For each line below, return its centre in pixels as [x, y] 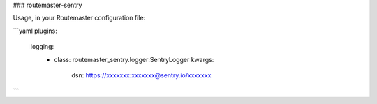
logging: [42, 47]
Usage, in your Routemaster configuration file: [79, 18]
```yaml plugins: [35, 31]
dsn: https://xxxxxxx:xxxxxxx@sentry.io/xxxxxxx [141, 75]
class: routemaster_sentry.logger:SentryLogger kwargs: [134, 59]
